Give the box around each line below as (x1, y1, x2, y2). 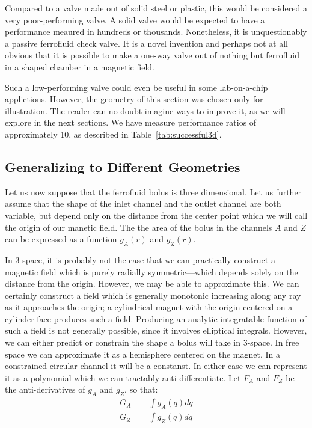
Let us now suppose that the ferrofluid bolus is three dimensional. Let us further (5, 185, 302, 198)
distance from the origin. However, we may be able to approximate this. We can (5, 277, 299, 290)
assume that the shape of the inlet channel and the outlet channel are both (5, 197, 281, 210)
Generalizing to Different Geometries (5, 157, 240, 176)
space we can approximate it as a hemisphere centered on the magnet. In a (5, 347, 280, 360)
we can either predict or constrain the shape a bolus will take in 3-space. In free (5, 336, 299, 349)
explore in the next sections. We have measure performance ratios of (5, 116, 257, 129)
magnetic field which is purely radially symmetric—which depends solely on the (5, 265, 298, 278)
